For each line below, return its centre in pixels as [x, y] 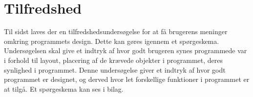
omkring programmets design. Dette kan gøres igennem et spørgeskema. [112, 41]
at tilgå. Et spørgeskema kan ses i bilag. [64, 88]
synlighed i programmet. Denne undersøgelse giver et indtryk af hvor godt [115, 69]
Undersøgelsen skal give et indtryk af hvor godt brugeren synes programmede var [126, 50]
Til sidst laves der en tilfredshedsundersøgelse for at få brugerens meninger [116, 31]
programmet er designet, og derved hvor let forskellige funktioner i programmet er [127, 79]
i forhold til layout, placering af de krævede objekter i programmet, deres [113, 60]
